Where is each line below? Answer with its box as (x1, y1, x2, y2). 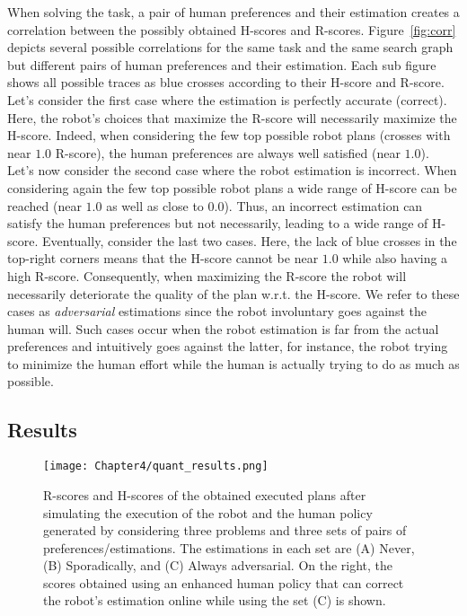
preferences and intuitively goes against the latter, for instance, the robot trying (7, 337, 448, 356)
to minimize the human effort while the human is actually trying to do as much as (7, 354, 460, 373)
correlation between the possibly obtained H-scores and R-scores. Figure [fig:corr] (7, 20, 456, 39)
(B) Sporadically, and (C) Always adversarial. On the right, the (43, 556, 393, 575)
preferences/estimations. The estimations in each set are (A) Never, (43, 538, 415, 557)
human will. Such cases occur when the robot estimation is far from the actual (7, 319, 439, 338)
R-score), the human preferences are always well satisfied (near (55, 143, 401, 162)
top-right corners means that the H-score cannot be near (7, 249, 319, 268)
